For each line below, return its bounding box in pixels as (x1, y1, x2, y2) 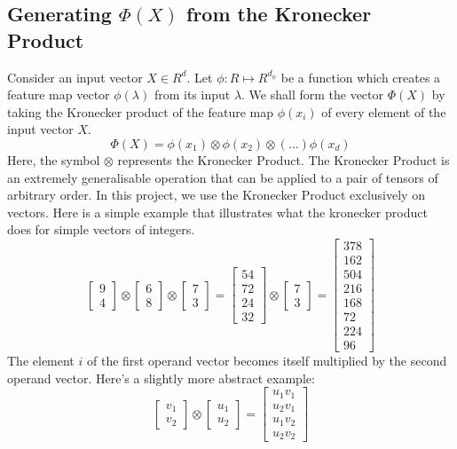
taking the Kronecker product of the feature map (7, 102, 274, 121)
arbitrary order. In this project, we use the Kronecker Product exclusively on (7, 185, 425, 204)
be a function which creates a (280, 67, 441, 86)
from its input (154, 85, 231, 104)
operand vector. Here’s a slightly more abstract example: (7, 368, 315, 387)
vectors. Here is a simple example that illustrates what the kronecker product (7, 202, 428, 221)
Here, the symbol (7, 150, 100, 169)
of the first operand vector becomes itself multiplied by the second (86, 351, 447, 370)
